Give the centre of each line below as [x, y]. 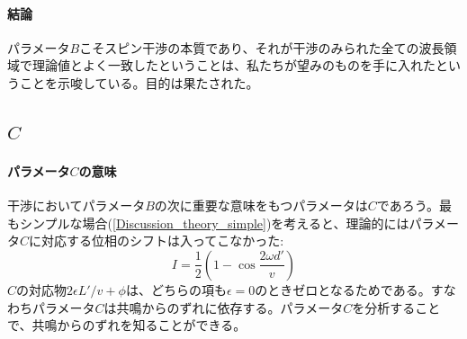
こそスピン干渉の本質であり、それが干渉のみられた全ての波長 [262, 47]
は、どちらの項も [176, 289]
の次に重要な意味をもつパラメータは [261, 205]
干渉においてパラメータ [76, 205]
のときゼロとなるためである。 [343, 289]
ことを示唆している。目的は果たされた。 [139, 82]
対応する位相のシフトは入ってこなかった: [163, 241]
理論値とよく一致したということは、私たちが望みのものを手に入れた [233, 65]
